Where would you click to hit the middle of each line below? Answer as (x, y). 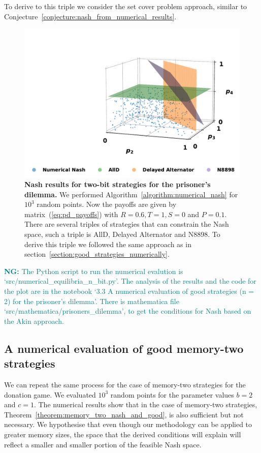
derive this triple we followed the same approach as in (108, 244)
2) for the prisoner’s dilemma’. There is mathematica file (92, 301)
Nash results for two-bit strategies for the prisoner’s (118, 184)
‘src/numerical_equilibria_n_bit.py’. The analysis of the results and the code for (130, 281)
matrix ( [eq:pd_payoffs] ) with (71, 214)
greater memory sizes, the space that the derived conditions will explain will (123, 434)
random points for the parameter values (172, 394)
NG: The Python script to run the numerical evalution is (94, 271)
